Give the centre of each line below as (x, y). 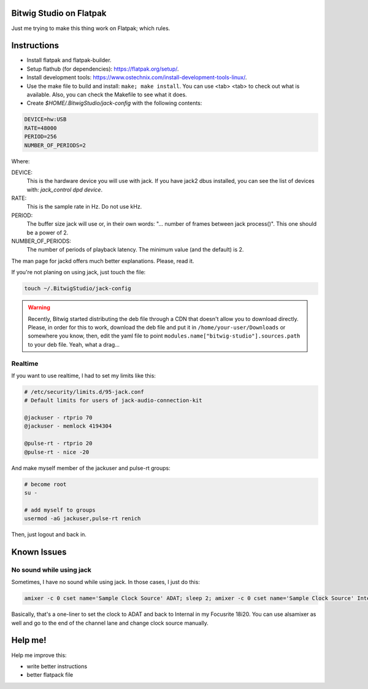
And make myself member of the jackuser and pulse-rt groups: (91, 468)
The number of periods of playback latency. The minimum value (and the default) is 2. (135, 250)
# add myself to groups (60, 510)
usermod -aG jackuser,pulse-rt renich (82, 519)
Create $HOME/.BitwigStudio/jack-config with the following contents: (114, 103)
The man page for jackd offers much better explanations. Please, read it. (103, 261)
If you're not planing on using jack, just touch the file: (79, 272)
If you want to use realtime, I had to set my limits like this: (84, 375)
